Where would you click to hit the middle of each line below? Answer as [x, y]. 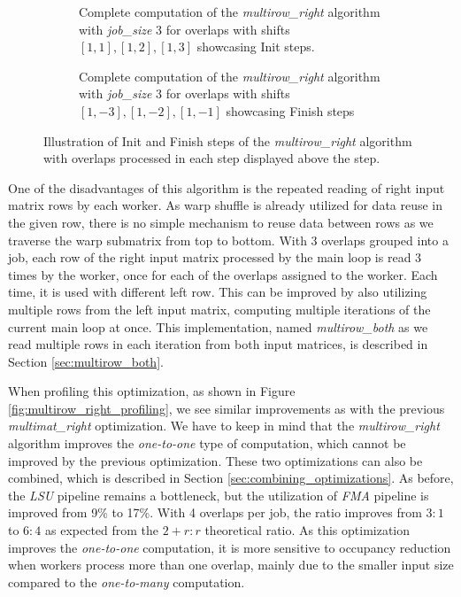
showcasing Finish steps [290, 110]
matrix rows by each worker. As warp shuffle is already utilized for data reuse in [226, 205]
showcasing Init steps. [256, 47]
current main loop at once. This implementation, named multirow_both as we [218, 326]
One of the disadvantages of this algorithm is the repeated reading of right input [227, 187]
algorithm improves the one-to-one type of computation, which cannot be [207, 443]
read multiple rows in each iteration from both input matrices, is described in [218, 344]
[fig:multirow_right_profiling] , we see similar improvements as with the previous [227, 408]
